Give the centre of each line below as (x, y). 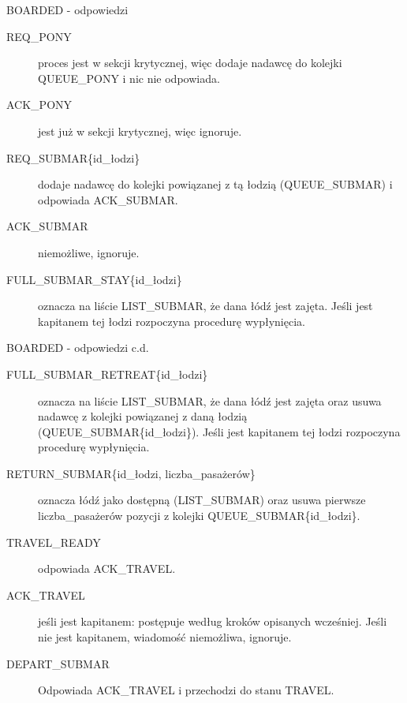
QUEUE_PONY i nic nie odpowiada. (129, 78)
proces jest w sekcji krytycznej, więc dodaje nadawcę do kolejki (190, 63)
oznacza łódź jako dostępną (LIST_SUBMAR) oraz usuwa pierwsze (202, 500)
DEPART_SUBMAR (58, 663)
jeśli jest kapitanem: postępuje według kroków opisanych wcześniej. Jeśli (213, 621)
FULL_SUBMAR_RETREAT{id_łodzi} (107, 374)
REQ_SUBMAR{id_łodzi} (73, 157)
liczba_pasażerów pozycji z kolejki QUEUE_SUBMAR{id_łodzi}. (199, 516)
